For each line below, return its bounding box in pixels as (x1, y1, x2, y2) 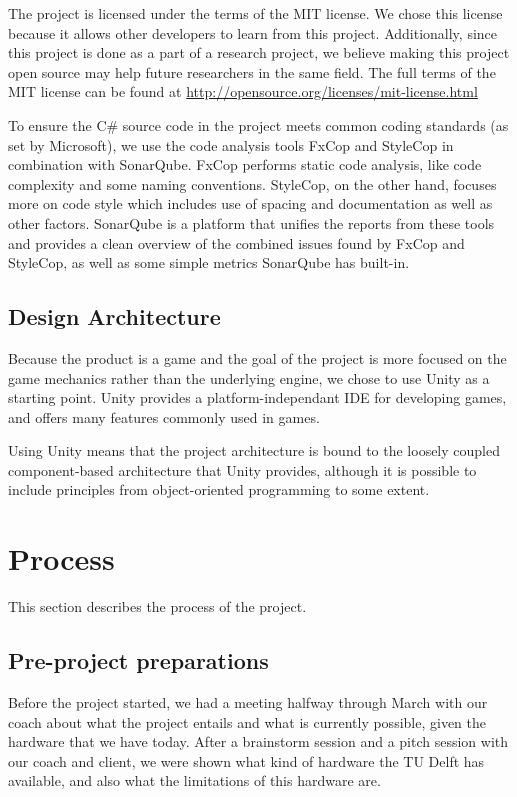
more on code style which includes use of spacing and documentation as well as (8, 193, 493, 214)
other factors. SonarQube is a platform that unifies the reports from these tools (8, 212, 495, 233)
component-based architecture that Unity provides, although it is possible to (8, 459, 477, 480)
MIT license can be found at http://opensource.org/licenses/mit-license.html (8, 81, 478, 102)
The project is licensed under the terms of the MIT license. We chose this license (8, 3, 503, 23)
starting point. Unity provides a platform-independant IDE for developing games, (8, 387, 507, 408)
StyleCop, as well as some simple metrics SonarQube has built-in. (8, 252, 410, 273)
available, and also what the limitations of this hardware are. (8, 770, 381, 791)
